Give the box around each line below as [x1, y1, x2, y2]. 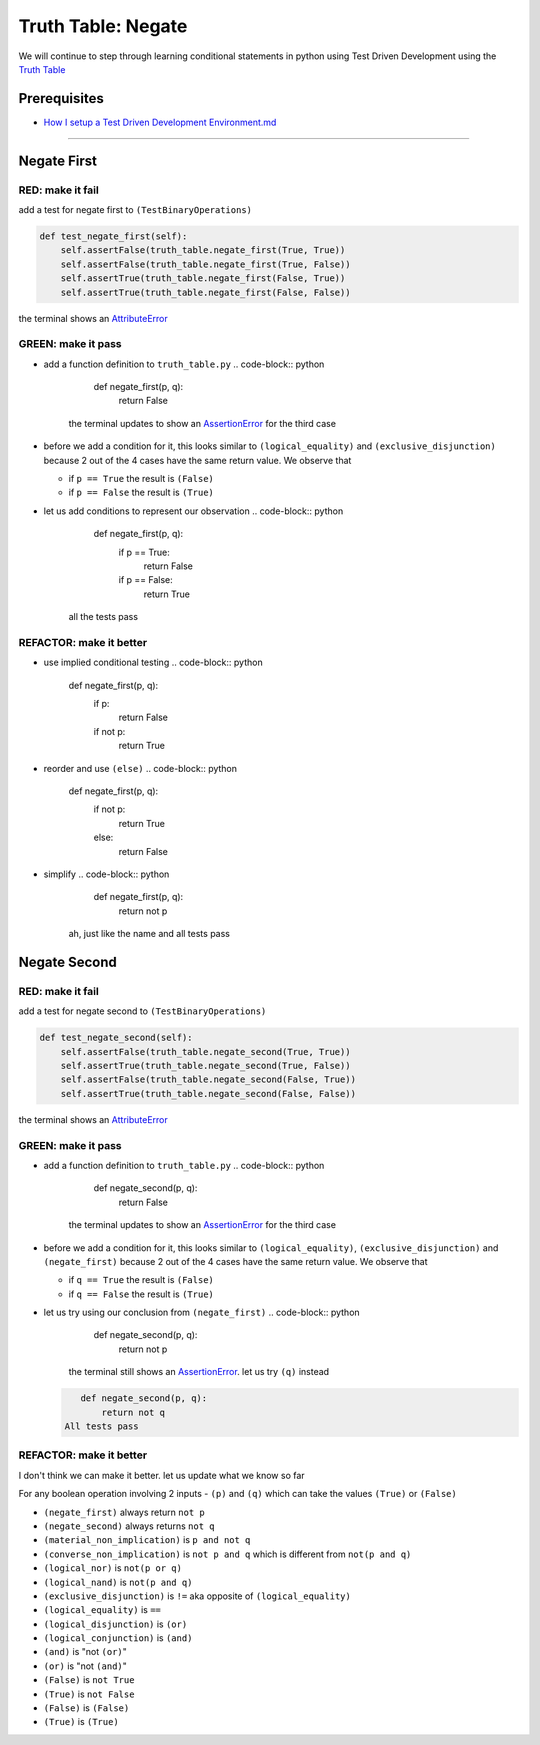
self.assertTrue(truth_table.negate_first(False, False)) [60, 286, 351, 298]
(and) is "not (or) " [43, 1646, 127, 1658]
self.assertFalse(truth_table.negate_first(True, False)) [60, 258, 351, 270]
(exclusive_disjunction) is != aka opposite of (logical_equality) [43, 1590, 352, 1602]
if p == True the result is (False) [68, 473, 214, 485]
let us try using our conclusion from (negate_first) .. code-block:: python [43, 1306, 360, 1319]
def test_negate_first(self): [39, 230, 188, 242]
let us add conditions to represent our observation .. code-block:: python [43, 505, 344, 517]
